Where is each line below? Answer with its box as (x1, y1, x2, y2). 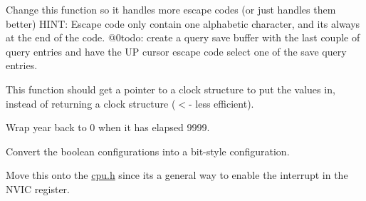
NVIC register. (6, 181, 70, 196)
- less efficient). (188, 96, 254, 110)
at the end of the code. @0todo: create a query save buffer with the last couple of (6, 30, 360, 45)
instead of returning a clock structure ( (6, 96, 176, 110)
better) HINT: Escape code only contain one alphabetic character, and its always (6, 16, 360, 31)
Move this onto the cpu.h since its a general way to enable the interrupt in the (6, 167, 348, 182)
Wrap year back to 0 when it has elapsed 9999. (6, 120, 210, 135)
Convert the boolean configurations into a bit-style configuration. (6, 143, 290, 158)
